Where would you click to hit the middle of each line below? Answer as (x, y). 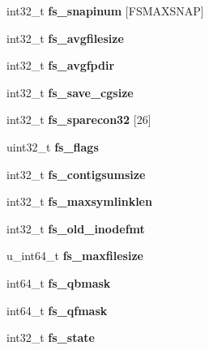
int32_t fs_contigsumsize (76, 174)
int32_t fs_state (51, 337)
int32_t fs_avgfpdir (61, 65)
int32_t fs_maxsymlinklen (79, 201)
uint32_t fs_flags (53, 146)
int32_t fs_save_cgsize (70, 92)
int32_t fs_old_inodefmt (76, 228)
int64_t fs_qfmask (57, 310)
